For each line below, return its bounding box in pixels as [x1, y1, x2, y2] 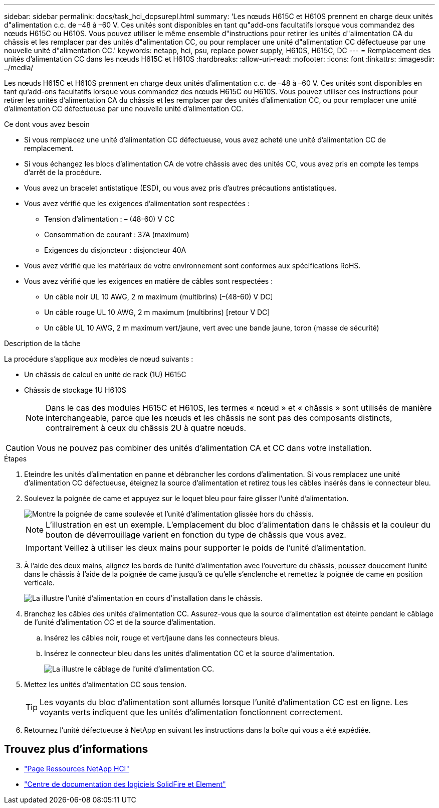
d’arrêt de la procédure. [24, 168, 102, 177]
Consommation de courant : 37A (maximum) [44, 230, 189, 239]
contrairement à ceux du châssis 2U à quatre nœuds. [46, 423, 247, 433]
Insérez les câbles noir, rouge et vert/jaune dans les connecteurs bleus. [44, 633, 280, 642]
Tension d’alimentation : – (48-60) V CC [44, 215, 175, 223]
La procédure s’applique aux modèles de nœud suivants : [4, 355, 193, 363]
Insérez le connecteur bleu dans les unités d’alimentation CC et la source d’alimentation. [44, 649, 335, 658]
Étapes [4, 454, 27, 463]
